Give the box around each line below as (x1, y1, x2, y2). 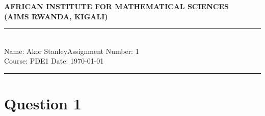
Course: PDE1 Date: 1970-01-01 (4, 55, 104, 66)
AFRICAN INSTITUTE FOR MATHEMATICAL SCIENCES (4, 1, 229, 11)
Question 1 (4, 93, 82, 114)
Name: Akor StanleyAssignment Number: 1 (4, 45, 139, 56)
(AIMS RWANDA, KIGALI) (4, 11, 108, 21)
